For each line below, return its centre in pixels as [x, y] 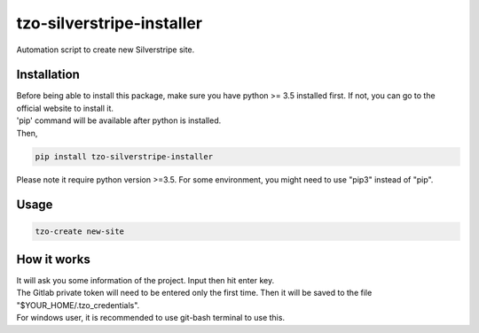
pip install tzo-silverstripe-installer [124, 156]
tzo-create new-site [79, 231]
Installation [48, 75]
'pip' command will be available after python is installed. [119, 120]
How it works [53, 259]
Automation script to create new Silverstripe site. [106, 50]
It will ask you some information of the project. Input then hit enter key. [145, 281]
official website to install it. [65, 108]
